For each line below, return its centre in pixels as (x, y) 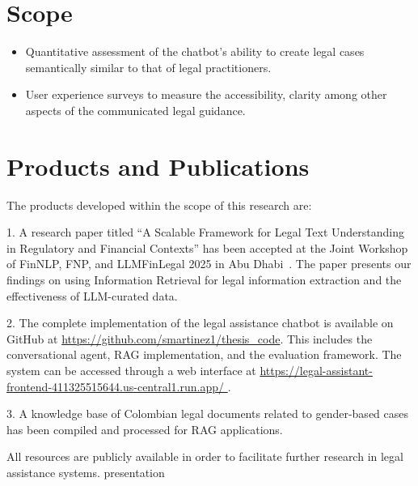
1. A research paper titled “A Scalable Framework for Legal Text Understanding (205, 232)
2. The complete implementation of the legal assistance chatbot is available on (200, 323)
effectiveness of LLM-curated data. (92, 295)
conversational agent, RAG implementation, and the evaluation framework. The (204, 354)
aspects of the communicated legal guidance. (135, 110)
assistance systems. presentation (86, 472)
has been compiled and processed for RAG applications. (145, 429)
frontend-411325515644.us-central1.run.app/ (115, 386)
